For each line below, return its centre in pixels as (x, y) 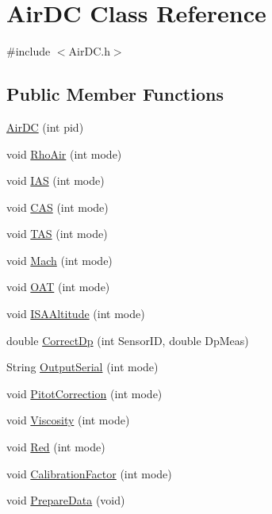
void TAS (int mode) (57, 234)
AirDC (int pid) (45, 127)
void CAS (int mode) (57, 207)
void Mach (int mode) (59, 260)
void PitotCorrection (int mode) (84, 393)
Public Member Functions (115, 94)
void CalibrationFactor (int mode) (89, 473)
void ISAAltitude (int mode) (76, 314)
